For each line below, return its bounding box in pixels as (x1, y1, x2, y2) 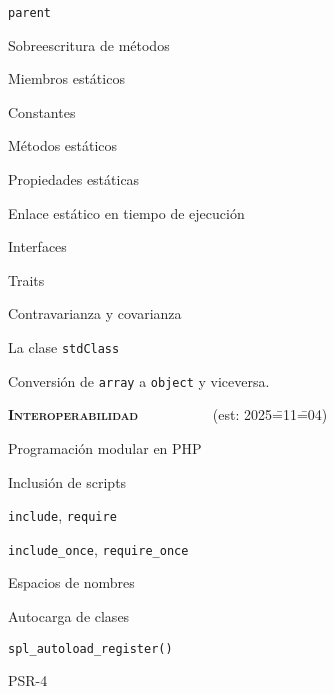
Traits (8, 269, 45, 290)
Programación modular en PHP (8, 437, 202, 458)
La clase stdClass (8, 337, 120, 357)
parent (8, 6, 51, 20)
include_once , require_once (8, 538, 189, 559)
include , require (8, 505, 117, 526)
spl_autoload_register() (8, 641, 173, 656)
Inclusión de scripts (8, 471, 127, 492)
